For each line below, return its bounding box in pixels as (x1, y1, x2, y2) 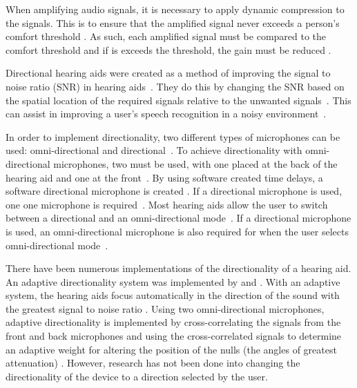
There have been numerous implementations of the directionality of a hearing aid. (6, 261, 351, 275)
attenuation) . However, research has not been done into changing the (6, 356, 300, 370)
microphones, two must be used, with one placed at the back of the (53, 156, 338, 171)
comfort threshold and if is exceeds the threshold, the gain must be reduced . (6, 42, 331, 57)
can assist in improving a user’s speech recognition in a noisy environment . (6, 106, 327, 121)
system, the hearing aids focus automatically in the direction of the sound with (6, 288, 340, 302)
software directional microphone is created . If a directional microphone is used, (6, 184, 342, 198)
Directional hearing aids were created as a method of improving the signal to (6, 66, 331, 80)
